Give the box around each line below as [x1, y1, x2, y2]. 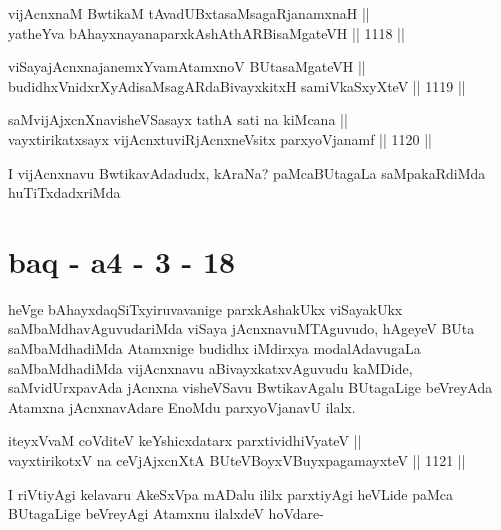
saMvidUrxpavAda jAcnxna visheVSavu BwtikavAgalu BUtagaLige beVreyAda [8, 377, 493, 398]
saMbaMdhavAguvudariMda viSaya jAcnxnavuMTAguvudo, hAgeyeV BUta [8, 318, 475, 339]
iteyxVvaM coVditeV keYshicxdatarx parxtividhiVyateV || [8, 430, 362, 451]
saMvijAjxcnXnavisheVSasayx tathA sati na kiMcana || [8, 109, 348, 130]
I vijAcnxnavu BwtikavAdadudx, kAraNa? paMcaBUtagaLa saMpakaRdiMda [8, 162, 486, 183]
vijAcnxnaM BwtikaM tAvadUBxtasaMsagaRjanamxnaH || [8, 3, 370, 23]
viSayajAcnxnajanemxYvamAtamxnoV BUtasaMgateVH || [8, 56, 366, 77]
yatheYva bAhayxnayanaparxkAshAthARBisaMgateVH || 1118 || [8, 22, 405, 43]
